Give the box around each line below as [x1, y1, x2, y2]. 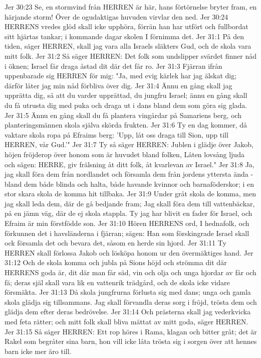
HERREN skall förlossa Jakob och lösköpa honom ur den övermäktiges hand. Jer [5, 247, 253, 258]
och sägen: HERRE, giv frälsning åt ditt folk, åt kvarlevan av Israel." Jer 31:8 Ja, [5, 159, 254, 169]
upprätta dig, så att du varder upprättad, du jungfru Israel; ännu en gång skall [5, 90, 247, 100]
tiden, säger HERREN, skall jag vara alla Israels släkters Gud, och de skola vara [5, 41, 251, 51]
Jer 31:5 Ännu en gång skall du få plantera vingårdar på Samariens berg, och [5, 109, 242, 120]
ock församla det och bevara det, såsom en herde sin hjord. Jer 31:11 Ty [5, 237, 226, 248]
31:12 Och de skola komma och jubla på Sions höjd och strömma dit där [5, 257, 227, 268]
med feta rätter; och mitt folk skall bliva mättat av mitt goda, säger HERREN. [5, 316, 248, 326]
